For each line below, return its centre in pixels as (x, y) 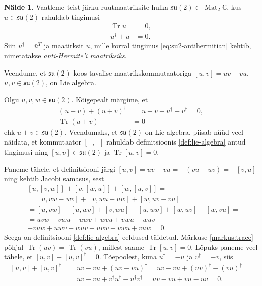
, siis (226, 257)
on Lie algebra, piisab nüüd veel (194, 132)
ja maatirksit (64, 46)
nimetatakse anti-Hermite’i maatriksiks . (65, 55)
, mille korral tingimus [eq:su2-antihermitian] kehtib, (171, 46)
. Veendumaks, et (91, 132)
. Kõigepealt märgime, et (110, 99)
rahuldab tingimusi (71, 16)
